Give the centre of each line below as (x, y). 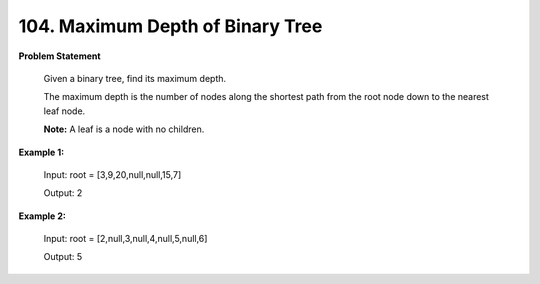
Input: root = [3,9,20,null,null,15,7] (112, 174)
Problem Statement (59, 56)
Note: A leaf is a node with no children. (124, 129)
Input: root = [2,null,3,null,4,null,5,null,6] (125, 239)
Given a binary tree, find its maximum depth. (135, 78)
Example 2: (42, 216)
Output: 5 (63, 257)
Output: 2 (63, 193)
